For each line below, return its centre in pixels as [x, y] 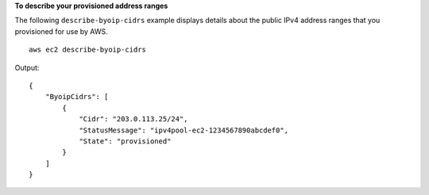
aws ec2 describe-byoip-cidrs [88, 50]
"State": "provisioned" [125, 141]
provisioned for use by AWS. [62, 31]
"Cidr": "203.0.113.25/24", [133, 119]
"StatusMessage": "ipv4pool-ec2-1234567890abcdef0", [184, 130]
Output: [27, 67]
